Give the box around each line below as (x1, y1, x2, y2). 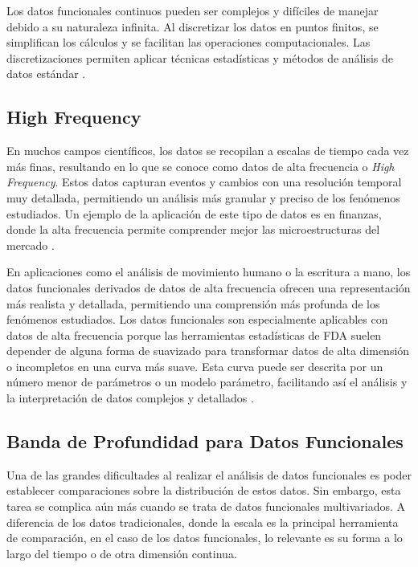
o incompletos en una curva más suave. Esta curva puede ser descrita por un (6, 357, 383, 374)
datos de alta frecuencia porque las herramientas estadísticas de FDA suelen (6, 326, 382, 343)
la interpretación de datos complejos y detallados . (6, 390, 254, 406)
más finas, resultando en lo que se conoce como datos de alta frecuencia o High (6, 157, 395, 174)
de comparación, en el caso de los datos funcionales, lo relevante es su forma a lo (6, 529, 403, 546)
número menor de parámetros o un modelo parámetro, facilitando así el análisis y (6, 373, 408, 390)
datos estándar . (6, 65, 86, 82)
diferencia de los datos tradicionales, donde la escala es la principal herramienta (6, 513, 399, 530)
